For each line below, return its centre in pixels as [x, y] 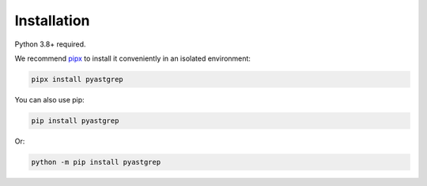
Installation [52, 20]
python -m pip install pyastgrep [96, 162]
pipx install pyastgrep [77, 79]
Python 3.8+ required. [50, 44]
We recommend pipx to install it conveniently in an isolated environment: [132, 58]
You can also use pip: [49, 99]
